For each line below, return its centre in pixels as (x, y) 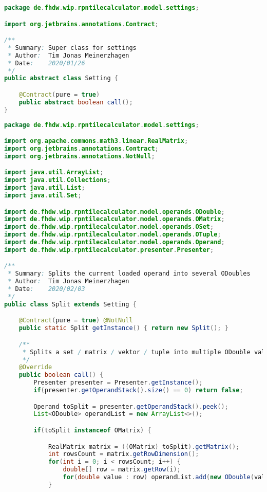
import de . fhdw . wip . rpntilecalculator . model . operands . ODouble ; (115, 212)
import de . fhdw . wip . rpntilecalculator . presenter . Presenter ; (109, 250)
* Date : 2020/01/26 (46, 63)
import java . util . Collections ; (58, 180)
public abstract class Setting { (61, 78)
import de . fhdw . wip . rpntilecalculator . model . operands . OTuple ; (113, 235)
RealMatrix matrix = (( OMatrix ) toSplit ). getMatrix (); (144, 447)
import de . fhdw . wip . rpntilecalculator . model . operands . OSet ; (109, 227)
